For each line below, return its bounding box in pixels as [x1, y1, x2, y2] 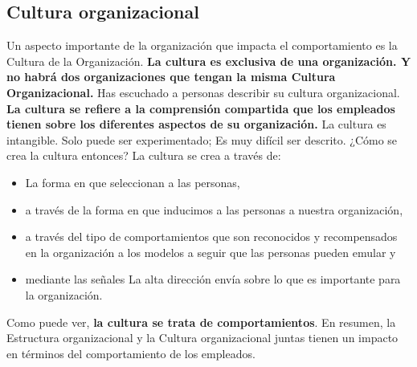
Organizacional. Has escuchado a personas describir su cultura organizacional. [6, 84, 400, 100]
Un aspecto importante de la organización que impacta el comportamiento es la [6, 37, 398, 54]
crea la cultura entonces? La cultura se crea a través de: [6, 147, 281, 164]
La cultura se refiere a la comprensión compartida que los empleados [6, 100, 395, 116]
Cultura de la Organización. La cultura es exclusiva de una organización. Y [6, 52, 411, 69]
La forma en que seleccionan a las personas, [25, 173, 240, 190]
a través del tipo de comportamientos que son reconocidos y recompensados [25, 228, 398, 245]
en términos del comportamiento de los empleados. [6, 345, 256, 361]
